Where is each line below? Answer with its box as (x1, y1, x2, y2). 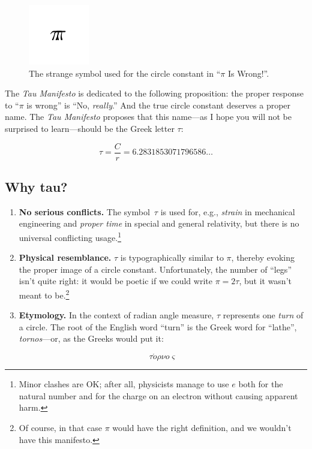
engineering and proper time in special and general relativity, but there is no (19, 217, 299, 230)
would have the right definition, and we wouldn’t (112, 421, 292, 434)
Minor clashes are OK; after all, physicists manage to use (19, 378, 229, 390)
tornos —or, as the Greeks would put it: (19, 332, 164, 345)
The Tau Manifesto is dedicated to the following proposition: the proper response (5, 87, 304, 100)
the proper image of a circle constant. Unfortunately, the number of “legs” (19, 263, 292, 275)
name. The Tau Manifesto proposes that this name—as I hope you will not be (5, 110, 292, 123)
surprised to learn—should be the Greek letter (5, 122, 175, 134)
